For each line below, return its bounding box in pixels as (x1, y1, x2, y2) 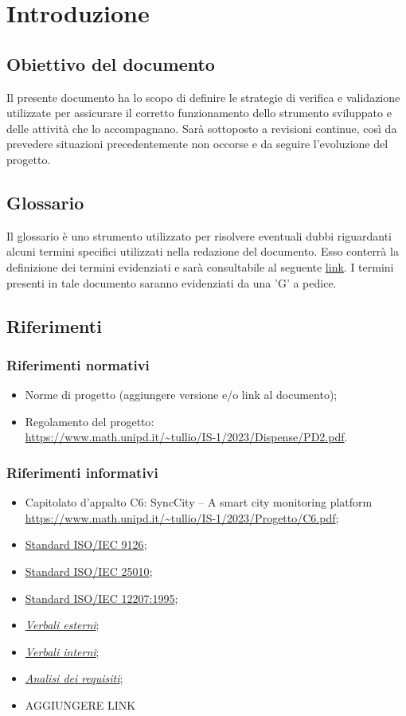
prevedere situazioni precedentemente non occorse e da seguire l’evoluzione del (6, 135, 388, 152)
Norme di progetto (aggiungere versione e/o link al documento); (25, 386, 338, 403)
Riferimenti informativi (6, 462, 158, 482)
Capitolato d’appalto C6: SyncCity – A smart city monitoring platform (25, 494, 373, 511)
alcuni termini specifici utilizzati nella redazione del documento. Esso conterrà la (6, 243, 399, 260)
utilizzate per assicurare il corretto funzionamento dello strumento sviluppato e (6, 104, 392, 121)
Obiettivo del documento (6, 51, 215, 76)
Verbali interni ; (25, 643, 100, 659)
